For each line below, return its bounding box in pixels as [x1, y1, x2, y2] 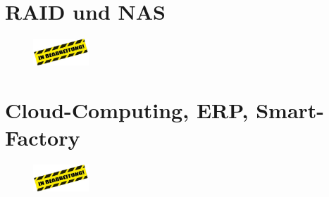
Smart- [256, 95, 325, 124]
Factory [5, 122, 80, 151]
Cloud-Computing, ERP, [5, 95, 249, 124]
